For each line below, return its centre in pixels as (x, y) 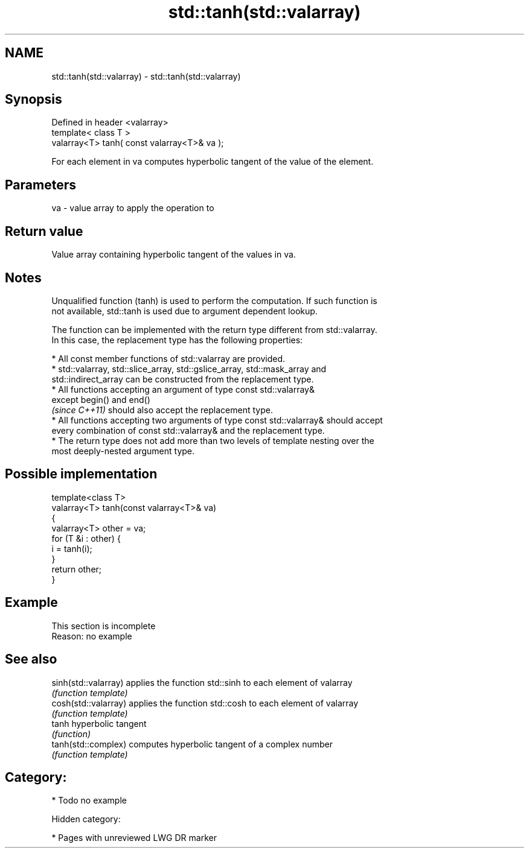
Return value (44, 231)
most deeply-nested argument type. (123, 451)
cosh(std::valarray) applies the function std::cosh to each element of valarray (205, 703)
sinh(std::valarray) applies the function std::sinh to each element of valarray (202, 682)
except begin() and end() (101, 399)
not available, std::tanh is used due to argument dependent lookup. (184, 311)
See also (31, 659)
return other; (77, 569)
